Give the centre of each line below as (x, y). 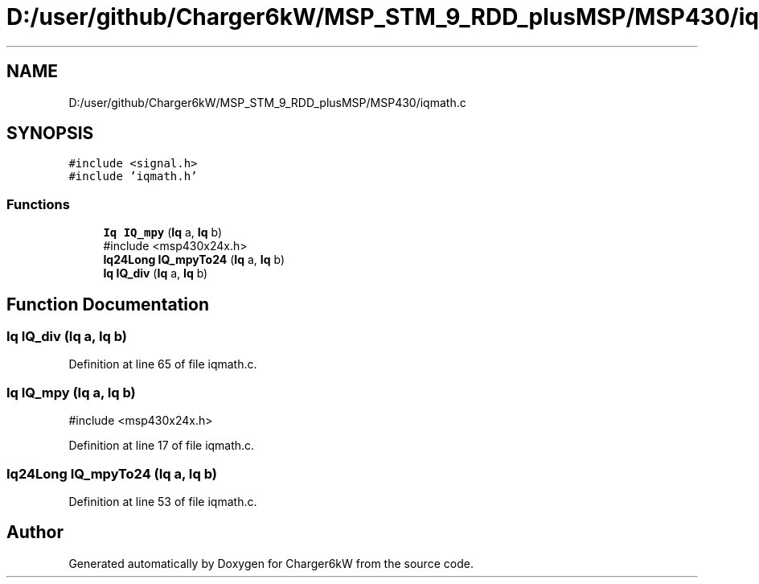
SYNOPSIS (50, 134)
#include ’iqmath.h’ (133, 177)
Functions (38, 204)
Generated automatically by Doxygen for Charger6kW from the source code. (271, 563)
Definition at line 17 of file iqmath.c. (162, 446)
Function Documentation (108, 304)
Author (35, 533)
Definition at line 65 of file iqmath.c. (163, 364)
